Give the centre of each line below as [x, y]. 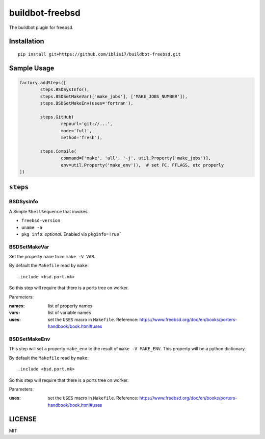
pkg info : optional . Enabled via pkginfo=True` [72, 234]
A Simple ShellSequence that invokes [48, 211]
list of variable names [69, 313]
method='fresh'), [81, 138]
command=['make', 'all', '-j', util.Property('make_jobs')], [136, 158]
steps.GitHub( [57, 117]
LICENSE [23, 419]
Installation [26, 41]
